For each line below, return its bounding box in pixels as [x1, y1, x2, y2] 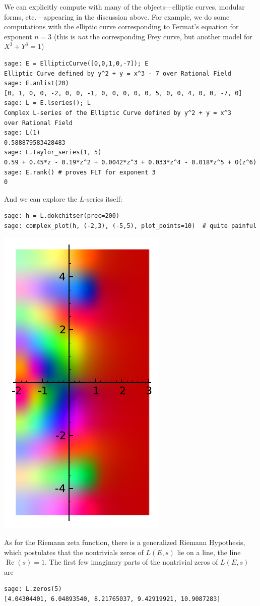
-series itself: [84, 193, 122, 204]
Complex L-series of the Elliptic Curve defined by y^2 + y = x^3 [4, 109, 232, 116]
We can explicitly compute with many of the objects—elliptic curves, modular [4, 2, 245, 12]
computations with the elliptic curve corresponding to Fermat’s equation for [4, 21, 239, 32]
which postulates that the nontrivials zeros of [4, 547, 144, 557]
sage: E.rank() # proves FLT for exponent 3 [4, 168, 156, 176]
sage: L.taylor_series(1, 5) [4, 149, 102, 156]
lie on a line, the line [177, 547, 241, 557]
